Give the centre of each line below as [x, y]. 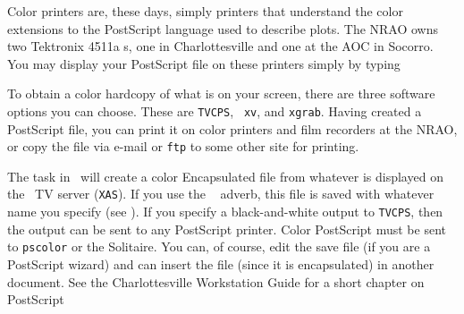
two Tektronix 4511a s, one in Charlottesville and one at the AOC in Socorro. [220, 46]
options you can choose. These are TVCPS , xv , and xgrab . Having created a [215, 110]
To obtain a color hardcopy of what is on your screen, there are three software [221, 93]
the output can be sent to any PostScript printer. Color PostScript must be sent [227, 229]
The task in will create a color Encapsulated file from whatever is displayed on [225, 176]
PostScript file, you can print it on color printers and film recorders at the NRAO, [232, 128]
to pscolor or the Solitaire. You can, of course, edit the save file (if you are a [219, 246]
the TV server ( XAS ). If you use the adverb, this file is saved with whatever [221, 194]
